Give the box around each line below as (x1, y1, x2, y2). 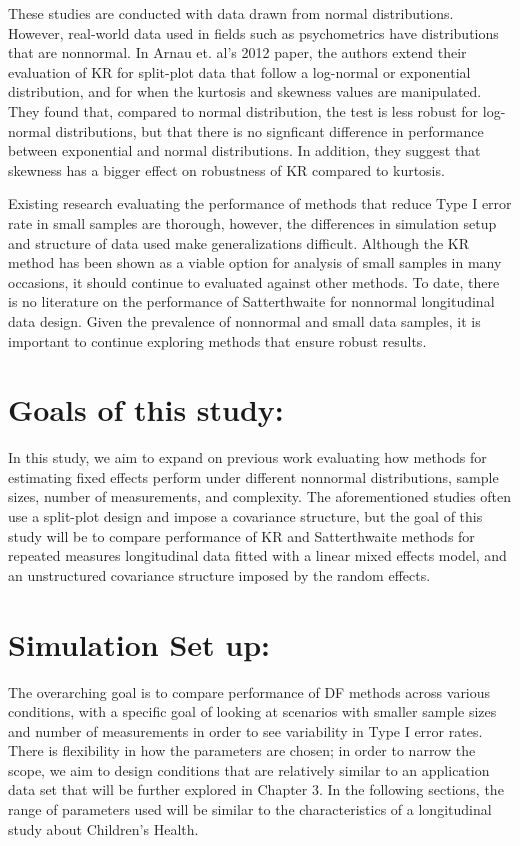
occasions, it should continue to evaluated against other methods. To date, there (8, 271, 500, 292)
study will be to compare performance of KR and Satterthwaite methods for (8, 525, 475, 546)
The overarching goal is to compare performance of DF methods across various (8, 681, 491, 702)
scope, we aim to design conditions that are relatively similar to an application (8, 759, 490, 780)
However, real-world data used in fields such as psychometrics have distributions (8, 22, 499, 43)
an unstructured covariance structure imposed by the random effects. (8, 564, 431, 585)
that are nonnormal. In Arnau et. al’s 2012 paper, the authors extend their (8, 42, 467, 63)
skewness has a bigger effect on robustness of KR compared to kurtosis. (8, 159, 445, 180)
